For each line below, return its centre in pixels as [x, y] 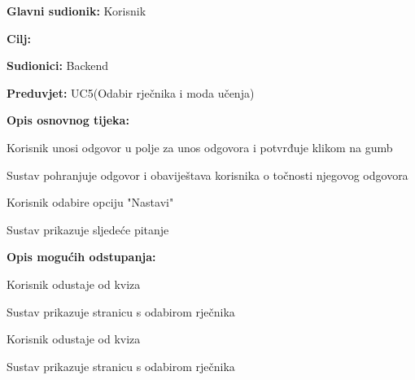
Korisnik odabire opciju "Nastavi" [90, 202]
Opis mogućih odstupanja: [81, 257]
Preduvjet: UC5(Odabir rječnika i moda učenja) [131, 92]
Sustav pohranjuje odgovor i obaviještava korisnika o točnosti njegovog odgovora [207, 175]
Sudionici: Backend [58, 66]
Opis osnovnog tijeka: [68, 120]
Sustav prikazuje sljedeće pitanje [88, 229]
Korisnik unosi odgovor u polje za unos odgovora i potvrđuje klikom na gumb [200, 147]
